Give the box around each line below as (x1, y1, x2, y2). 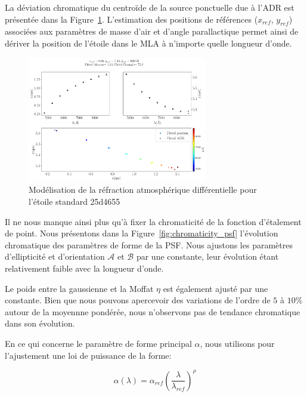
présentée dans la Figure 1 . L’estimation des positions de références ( (5, 13, 258, 25)
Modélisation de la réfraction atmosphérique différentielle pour (29, 183, 257, 196)
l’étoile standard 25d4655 (29, 195, 120, 207)
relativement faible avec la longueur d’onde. (5, 261, 164, 274)
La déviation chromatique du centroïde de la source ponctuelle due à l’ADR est (5, 1, 294, 13)
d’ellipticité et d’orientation (5, 250, 105, 263)
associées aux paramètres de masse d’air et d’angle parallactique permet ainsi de (5, 25, 299, 38)
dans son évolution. (5, 317, 75, 330)
